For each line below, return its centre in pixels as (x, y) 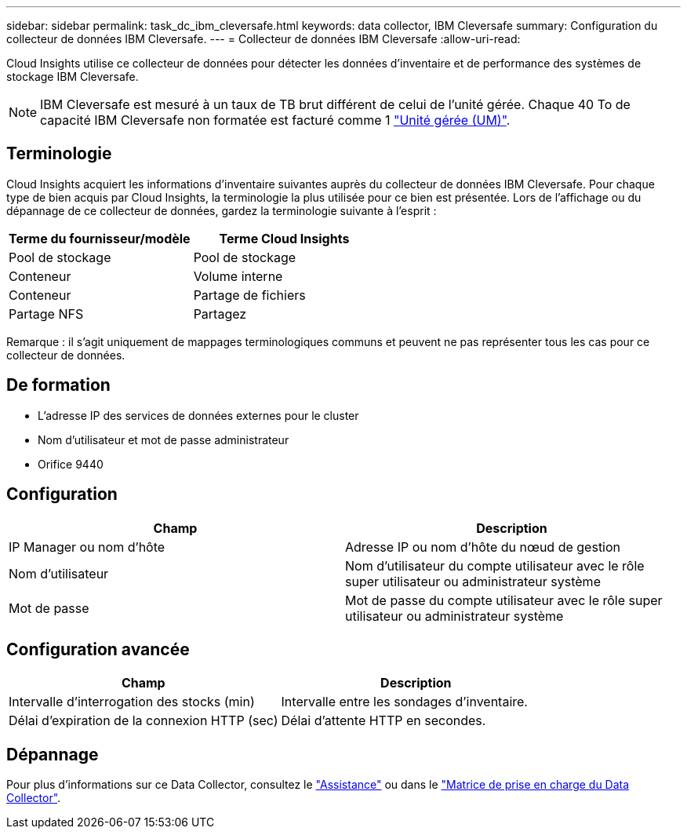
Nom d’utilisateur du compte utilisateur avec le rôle (495, 565)
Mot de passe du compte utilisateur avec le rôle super (504, 600)
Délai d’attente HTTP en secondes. (383, 721)
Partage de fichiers (249, 295)
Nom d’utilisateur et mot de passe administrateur (164, 439)
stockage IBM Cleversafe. (73, 77)
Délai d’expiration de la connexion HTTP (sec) (144, 721)
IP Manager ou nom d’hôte (87, 547)
